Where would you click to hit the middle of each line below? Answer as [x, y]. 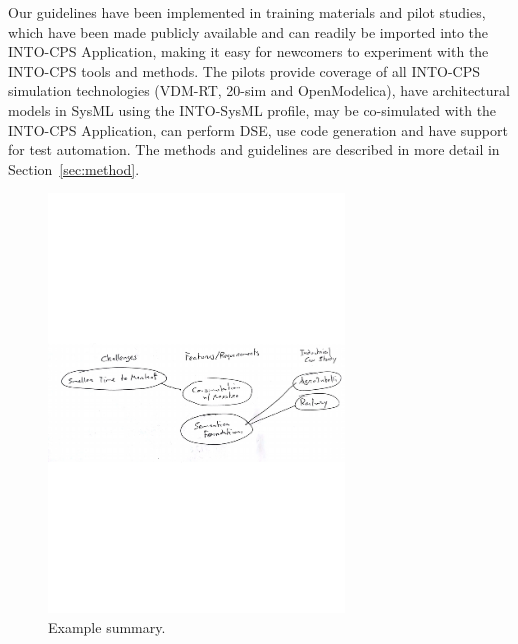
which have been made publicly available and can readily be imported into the [248, 31]
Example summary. [107, 626]
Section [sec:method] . [74, 168]
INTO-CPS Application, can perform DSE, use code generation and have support [258, 129]
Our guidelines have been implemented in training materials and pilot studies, [247, 12]
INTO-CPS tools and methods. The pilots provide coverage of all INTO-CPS [244, 70]
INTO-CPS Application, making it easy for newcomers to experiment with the [248, 51]
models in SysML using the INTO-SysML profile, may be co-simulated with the [252, 109]
